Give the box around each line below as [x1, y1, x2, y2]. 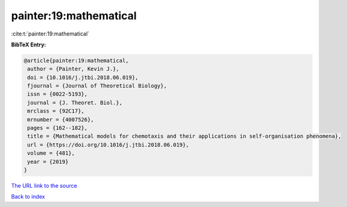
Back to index [11, 193, 45, 200]
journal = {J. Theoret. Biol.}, [27, 99, 123, 106]
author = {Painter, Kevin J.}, [27, 66, 120, 72]
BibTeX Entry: [11, 41, 46, 48]
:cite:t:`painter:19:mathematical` [11, 30, 90, 37]
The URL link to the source [11, 182, 78, 189]
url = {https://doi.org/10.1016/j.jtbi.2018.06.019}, [27, 141, 189, 148]
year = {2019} [27, 158, 69, 165]
